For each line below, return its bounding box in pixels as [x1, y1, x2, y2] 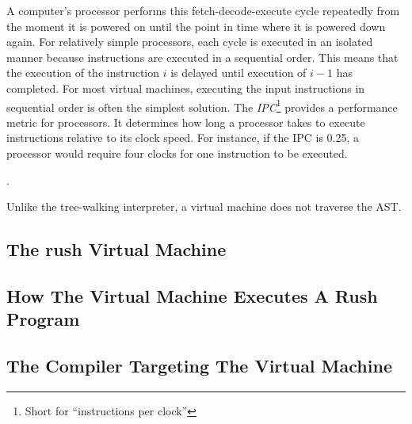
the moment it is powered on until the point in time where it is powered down [6, 17, 386, 34]
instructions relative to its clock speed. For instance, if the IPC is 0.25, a [6, 129, 360, 146]
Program [6, 307, 80, 331]
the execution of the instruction [6, 64, 160, 81]
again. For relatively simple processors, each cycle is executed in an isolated [6, 33, 373, 50]
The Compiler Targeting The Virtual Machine [6, 353, 392, 378]
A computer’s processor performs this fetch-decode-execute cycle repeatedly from [6, 2, 400, 18]
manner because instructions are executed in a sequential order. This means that [6, 48, 399, 65]
